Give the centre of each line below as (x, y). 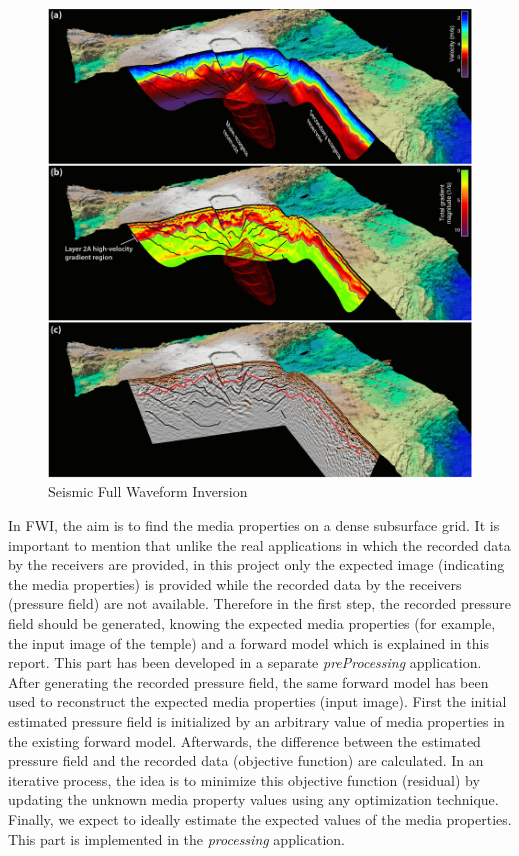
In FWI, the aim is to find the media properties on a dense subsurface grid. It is (254, 525)
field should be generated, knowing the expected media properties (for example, (252, 623)
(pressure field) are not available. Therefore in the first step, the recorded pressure (259, 603)
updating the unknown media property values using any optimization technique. (253, 799)
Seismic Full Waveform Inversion (148, 491)
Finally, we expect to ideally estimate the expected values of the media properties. (260, 818)
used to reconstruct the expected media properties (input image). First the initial (257, 701)
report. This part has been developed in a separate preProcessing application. (245, 662)
